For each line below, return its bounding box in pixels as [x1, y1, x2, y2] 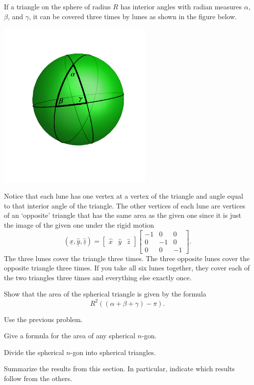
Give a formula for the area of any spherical [4, 330, 135, 341]
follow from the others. [4, 373, 72, 383]
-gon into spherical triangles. [70, 347, 156, 357]
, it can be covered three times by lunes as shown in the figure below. [29, 11, 237, 21]
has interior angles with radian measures [120, 1, 242, 11]
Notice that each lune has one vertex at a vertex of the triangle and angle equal [4, 191, 243, 201]
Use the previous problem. [4, 314, 83, 324]
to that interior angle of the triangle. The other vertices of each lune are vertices [4, 200, 245, 210]
